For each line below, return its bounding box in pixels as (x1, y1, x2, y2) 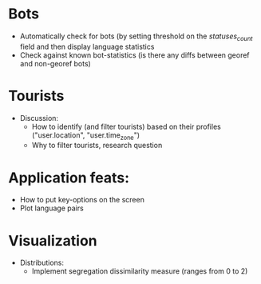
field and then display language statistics (19, 42, 155, 51)
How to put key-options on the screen (19, 195, 145, 205)
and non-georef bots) (19, 58, 92, 68)
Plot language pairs (19, 203, 84, 213)
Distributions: (19, 258, 64, 268)
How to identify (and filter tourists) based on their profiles (31, 122, 221, 131)
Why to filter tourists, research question (31, 141, 163, 150)
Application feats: (8, 169, 130, 186)
